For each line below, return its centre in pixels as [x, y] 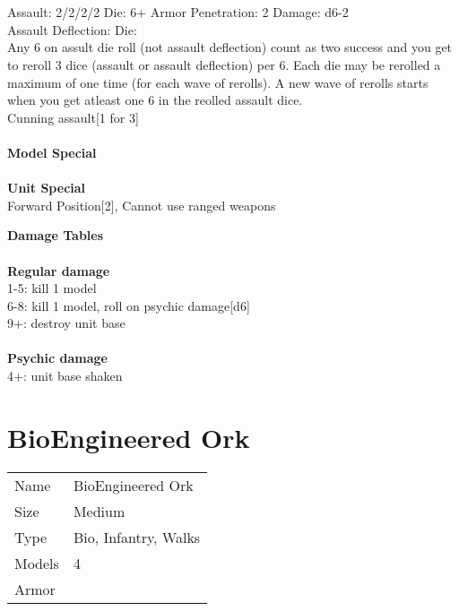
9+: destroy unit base [66, 323]
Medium [99, 511]
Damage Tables [56, 235]
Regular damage [59, 270]
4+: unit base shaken [65, 376]
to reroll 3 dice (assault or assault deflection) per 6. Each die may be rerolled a [224, 64]
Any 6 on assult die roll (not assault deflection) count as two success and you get [230, 47]
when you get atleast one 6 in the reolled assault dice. [155, 100]
